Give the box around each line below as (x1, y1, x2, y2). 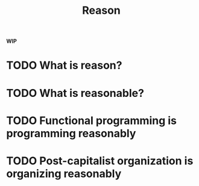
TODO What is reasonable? (6, 86, 145, 100)
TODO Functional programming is (6, 114, 177, 127)
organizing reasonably (6, 167, 122, 181)
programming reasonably (6, 126, 136, 140)
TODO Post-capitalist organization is (6, 154, 194, 167)
